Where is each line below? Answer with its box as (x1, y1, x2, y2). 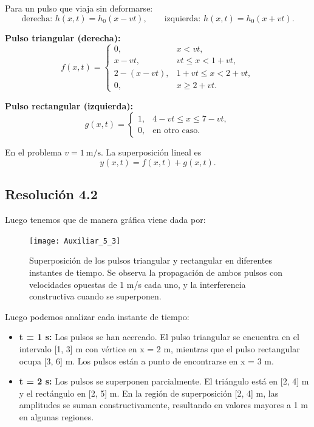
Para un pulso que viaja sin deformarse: (5, 2, 153, 14)
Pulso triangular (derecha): (5, 31, 121, 44)
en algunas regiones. (19, 410, 94, 423)
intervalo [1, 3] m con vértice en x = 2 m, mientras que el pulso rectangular (19, 343, 300, 355)
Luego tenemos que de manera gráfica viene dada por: (5, 213, 206, 226)
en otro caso (152, 126, 198, 135)
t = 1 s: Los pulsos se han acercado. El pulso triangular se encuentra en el (19, 330, 299, 343)
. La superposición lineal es (101, 146, 202, 159)
